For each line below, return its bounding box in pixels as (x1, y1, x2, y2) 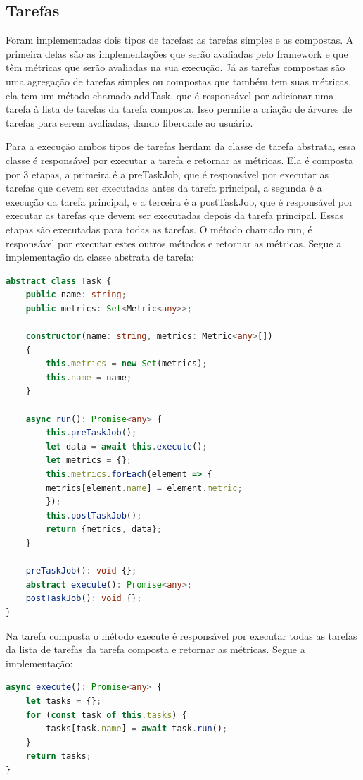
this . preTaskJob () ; (46, 428, 137, 438)
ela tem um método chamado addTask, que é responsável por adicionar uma (6, 87, 334, 102)
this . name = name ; (46, 372, 132, 383)
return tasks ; (25, 751, 91, 762)
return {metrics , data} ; (46, 524, 162, 535)
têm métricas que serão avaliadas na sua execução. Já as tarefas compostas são (6, 60, 345, 75)
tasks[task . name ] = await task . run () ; (46, 724, 228, 734)
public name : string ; (25, 290, 127, 300)
